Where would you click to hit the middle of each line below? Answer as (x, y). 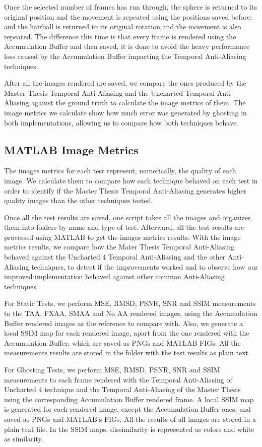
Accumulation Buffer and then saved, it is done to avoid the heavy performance (127, 46)
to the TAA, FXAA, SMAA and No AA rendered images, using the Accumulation (131, 313)
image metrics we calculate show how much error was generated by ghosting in (125, 112)
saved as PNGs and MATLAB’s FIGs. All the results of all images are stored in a (130, 419)
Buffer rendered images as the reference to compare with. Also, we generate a (123, 323)
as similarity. (24, 439)
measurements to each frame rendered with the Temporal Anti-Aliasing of (118, 379)
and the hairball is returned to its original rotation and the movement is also (123, 26)
